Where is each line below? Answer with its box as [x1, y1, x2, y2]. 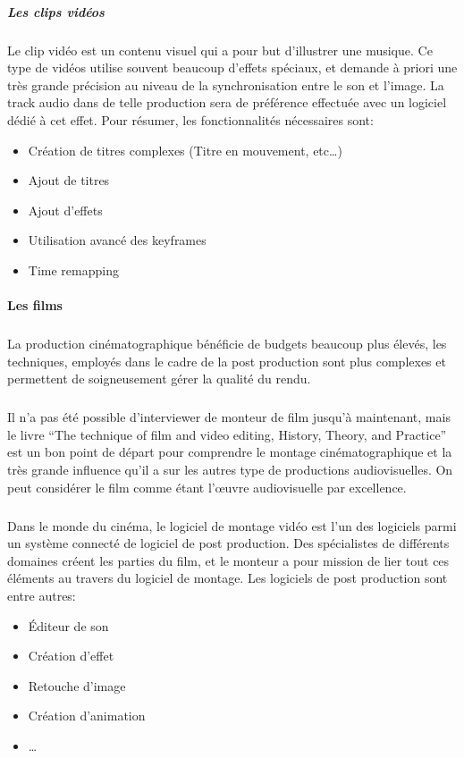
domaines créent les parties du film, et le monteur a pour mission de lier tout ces [7, 551, 450, 569]
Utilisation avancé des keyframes [28, 231, 207, 249]
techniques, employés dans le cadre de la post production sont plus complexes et [7, 351, 446, 370]
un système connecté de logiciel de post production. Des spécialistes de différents [7, 534, 450, 552]
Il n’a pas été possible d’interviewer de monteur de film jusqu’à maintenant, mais [7, 408, 451, 426]
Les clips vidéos [7, 2, 105, 21]
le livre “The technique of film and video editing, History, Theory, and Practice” [7, 425, 447, 443]
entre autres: [7, 585, 76, 604]
